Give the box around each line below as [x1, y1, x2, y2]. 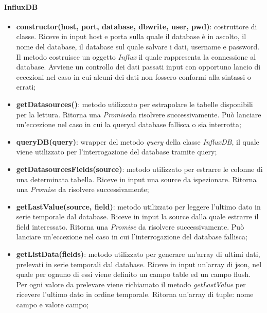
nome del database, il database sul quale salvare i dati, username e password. [16, 41, 260, 51]
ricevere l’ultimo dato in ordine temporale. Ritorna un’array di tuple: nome [16, 289, 254, 300]
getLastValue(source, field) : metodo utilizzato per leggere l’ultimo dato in [16, 201, 261, 212]
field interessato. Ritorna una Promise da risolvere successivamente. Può [16, 221, 244, 232]
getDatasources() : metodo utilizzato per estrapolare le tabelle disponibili [16, 98, 253, 109]
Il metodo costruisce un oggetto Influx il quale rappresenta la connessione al [16, 51, 256, 62]
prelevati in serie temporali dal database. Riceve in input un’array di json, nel [16, 258, 262, 269]
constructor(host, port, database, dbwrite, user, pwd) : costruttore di [16, 21, 257, 31]
